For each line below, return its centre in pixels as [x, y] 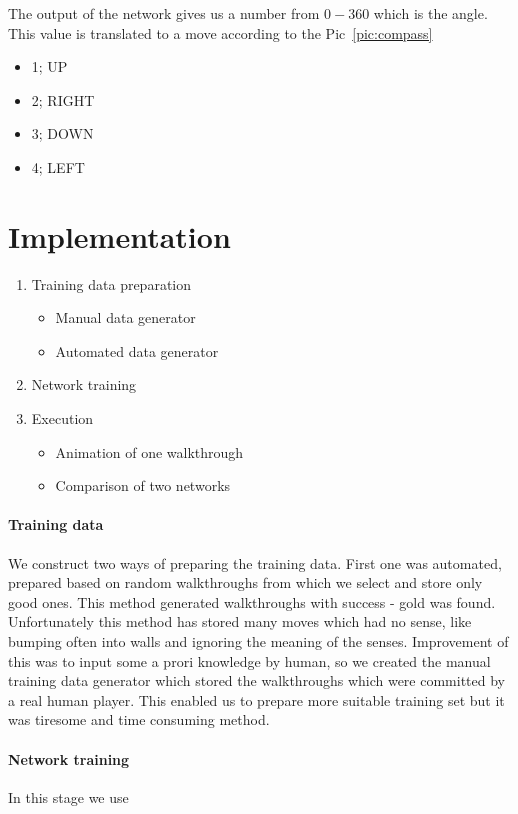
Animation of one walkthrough [149, 451]
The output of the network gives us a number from [164, 13]
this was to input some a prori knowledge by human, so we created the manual [249, 660]
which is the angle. [430, 13]
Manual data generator [125, 317]
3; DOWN [62, 133]
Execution [62, 418]
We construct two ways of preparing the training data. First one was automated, [255, 562]
